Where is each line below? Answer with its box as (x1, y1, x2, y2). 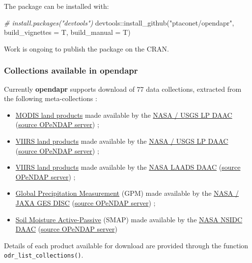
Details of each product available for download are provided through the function (4, 240, 249, 250)
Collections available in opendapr (4, 64, 138, 77)
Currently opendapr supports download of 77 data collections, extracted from (4, 83, 242, 94)
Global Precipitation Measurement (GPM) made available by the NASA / (15, 188, 239, 198)
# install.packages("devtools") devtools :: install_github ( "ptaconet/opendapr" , (4, 17, 234, 27)
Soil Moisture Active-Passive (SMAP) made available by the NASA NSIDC (15, 214, 243, 224)
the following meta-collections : (4, 93, 97, 104)
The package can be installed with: (4, 1, 109, 11)
